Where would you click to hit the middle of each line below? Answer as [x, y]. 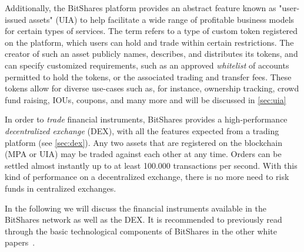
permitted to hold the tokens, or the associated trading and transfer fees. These [148, 76]
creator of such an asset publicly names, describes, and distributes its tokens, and [151, 54]
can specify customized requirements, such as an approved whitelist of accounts [147, 65]
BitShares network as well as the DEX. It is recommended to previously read [143, 219]
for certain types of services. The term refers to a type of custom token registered [151, 31]
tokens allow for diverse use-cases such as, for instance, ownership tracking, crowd [152, 88]
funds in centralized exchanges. [61, 188]
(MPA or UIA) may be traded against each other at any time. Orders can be [143, 154]
